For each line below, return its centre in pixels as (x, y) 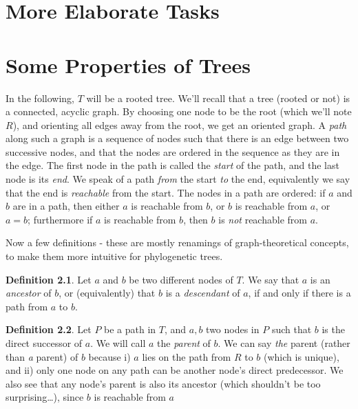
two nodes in (233, 329)
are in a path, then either (66, 206)
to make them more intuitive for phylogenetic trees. (114, 256)
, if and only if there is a (299, 293)
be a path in (130, 329)
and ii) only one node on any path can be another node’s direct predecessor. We (175, 370)
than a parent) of (42, 356)
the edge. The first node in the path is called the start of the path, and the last (172, 165)
